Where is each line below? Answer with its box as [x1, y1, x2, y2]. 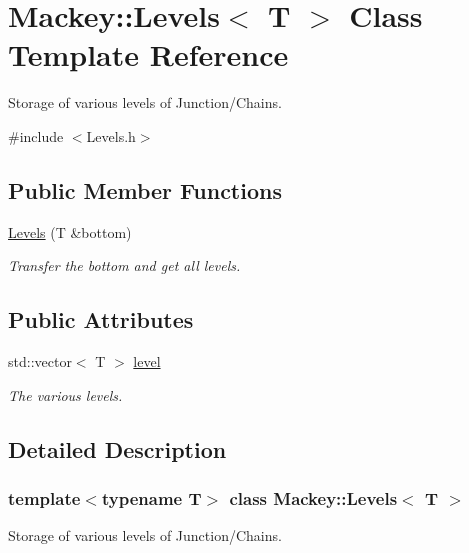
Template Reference [8, 34, 289, 75]
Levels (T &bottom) [8, 221, 132, 242]
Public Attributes [8, 304, 194, 335]
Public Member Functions [8, 174, 282, 205]
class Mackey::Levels [229, 485, 398, 510]
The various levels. [8, 384, 123, 405]
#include [8, 125, 64, 146]
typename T [101, 485, 202, 510]
